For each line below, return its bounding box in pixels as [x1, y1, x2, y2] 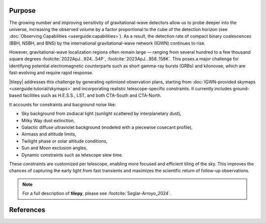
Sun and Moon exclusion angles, [21, 145, 88, 151]
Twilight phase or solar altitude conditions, [21, 138, 108, 144]
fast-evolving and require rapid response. [9, 70, 94, 76]
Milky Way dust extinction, [21, 117, 75, 123]
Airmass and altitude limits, [21, 131, 76, 137]
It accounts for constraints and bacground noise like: [9, 101, 116, 108]
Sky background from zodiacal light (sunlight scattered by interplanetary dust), [21, 111, 182, 116]
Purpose [9, 6, 36, 15]
